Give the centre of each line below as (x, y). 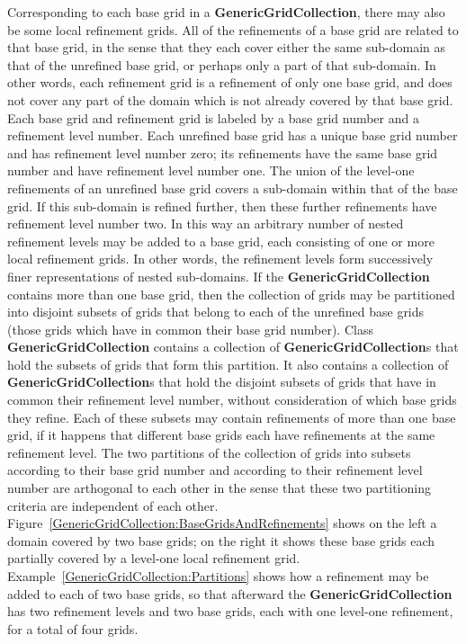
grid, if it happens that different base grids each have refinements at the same (221, 435)
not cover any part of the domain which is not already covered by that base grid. (230, 99)
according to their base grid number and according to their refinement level (215, 470)
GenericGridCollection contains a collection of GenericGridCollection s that (233, 347)
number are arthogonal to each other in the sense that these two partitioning (219, 488)
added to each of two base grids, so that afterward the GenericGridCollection (230, 593)
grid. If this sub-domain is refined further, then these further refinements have (222, 206)
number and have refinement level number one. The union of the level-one (211, 170)
